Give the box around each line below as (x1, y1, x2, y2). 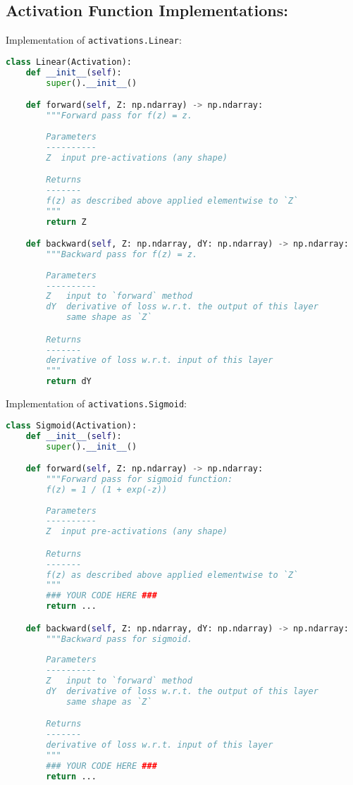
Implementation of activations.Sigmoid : (6, 396, 187, 411)
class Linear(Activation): (6, 56, 132, 67)
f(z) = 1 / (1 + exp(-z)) (46, 484, 168, 495)
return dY (46, 376, 92, 387)
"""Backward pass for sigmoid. (46, 633, 192, 644)
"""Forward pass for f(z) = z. (46, 111, 192, 121)
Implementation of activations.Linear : (6, 32, 182, 47)
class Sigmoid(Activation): (6, 420, 137, 431)
